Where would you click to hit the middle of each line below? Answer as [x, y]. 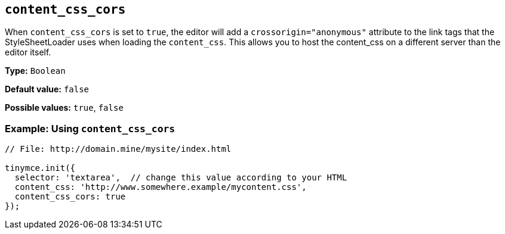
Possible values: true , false [64, 108]
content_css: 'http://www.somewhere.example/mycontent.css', [161, 187]
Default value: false [47, 89]
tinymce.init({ [40, 168]
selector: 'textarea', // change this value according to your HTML [181, 178]
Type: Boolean [35, 71]
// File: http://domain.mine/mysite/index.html [118, 149]
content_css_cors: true [70, 197]
